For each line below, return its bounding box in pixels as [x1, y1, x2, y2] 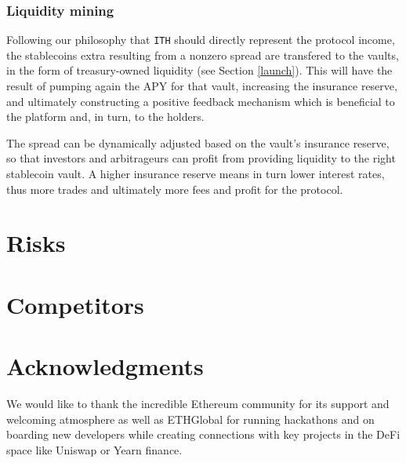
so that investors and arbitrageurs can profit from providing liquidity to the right [6, 150, 396, 166]
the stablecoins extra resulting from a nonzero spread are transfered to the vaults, [6, 46, 399, 63]
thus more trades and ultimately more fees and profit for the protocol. [6, 180, 343, 197]
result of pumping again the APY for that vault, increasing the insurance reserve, [6, 78, 397, 94]
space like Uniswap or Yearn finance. [6, 441, 183, 458]
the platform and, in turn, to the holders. [6, 108, 205, 125]
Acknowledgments [6, 350, 204, 382]
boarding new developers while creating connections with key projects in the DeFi [6, 426, 401, 443]
